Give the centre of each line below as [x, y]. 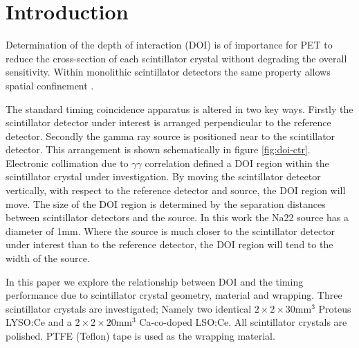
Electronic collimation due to [67, 163]
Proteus [335, 308]
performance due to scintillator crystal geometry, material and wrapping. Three [174, 295]
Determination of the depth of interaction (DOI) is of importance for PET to [169, 45]
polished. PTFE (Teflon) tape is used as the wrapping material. [140, 336]
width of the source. [48, 258]
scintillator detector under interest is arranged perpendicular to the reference [168, 122]
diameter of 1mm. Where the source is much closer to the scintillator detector [171, 230]
